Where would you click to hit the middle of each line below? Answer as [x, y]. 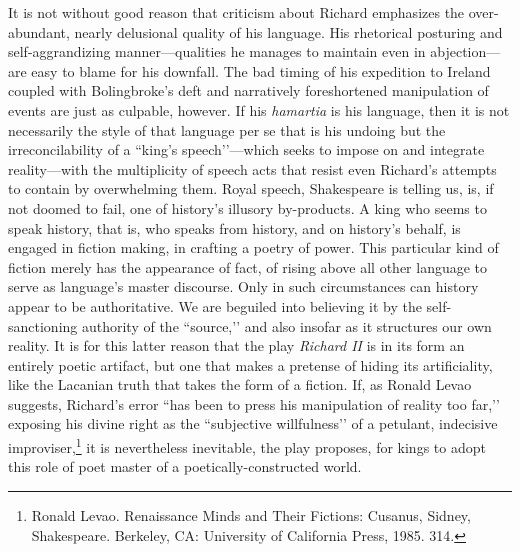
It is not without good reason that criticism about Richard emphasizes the [236, 12]
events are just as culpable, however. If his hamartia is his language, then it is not [259, 109]
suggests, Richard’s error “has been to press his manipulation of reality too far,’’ [254, 403]
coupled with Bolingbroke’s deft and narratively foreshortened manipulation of [248, 90]
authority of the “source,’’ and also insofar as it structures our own [286, 325]
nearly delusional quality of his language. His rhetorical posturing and [288, 31]
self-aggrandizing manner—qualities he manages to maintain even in [217, 51]
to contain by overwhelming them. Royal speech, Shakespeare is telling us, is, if [251, 188]
